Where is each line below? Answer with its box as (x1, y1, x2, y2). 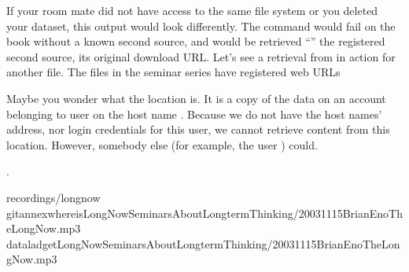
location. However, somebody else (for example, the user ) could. (6, 136, 318, 153)
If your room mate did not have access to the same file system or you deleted (6, 2, 378, 18)
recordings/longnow (6, 189, 101, 205)
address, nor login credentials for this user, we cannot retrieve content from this (6, 121, 390, 138)
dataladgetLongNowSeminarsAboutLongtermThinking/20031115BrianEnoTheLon (6, 235, 400, 252)
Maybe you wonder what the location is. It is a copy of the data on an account (6, 90, 386, 106)
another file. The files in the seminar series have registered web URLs (6, 64, 341, 80)
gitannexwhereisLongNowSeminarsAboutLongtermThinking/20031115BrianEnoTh (6, 204, 403, 221)
